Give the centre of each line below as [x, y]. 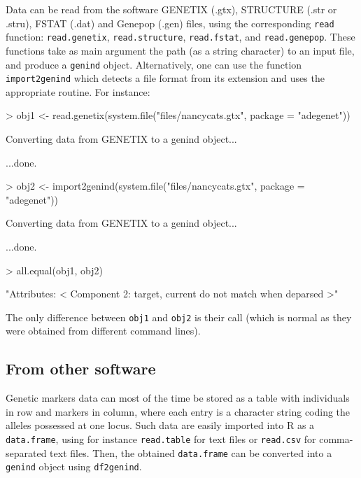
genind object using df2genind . [74, 466]
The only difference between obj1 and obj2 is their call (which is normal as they [179, 317]
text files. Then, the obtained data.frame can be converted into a [191, 452]
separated [26, 452]
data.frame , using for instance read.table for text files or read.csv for [161, 438]
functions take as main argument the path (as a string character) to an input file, [180, 50]
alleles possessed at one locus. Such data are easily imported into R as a [160, 425]
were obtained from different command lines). [103, 331]
